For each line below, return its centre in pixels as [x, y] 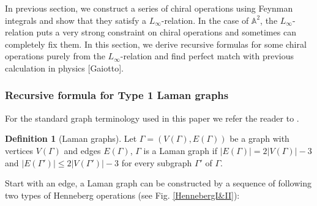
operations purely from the [55, 56]
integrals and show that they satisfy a [76, 20]
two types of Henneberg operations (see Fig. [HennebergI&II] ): [122, 195]
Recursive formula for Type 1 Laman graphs [117, 95]
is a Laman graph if [180, 150]
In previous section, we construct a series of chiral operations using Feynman [149, 8]
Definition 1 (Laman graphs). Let [71, 138]
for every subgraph [157, 162]
